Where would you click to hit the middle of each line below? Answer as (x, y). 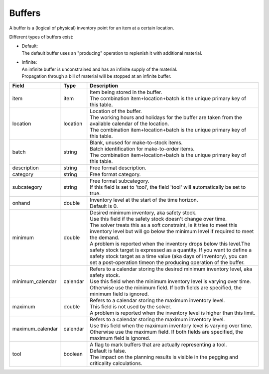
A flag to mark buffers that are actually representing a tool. (158, 345)
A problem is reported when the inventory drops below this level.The (170, 244)
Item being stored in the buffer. (126, 92)
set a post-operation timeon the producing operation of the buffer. (167, 262)
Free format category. (115, 174)
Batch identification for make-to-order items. (142, 149)
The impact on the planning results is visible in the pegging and (164, 357)
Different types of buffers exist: (41, 37)
